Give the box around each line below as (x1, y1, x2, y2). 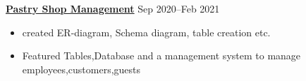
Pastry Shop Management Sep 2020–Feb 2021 (6, 1, 220, 15)
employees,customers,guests (22, 61, 141, 76)
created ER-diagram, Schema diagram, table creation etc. (22, 24, 271, 39)
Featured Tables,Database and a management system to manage (22, 48, 301, 63)
